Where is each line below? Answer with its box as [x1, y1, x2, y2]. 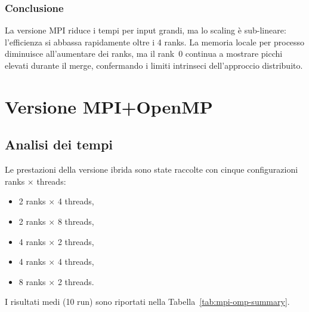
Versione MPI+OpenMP [5, 94, 213, 118]
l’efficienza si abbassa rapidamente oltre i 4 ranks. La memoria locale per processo [5, 35, 305, 48]
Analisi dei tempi [5, 135, 113, 154]
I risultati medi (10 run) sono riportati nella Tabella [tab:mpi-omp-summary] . [5, 295, 290, 308]
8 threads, [57, 215, 94, 227]
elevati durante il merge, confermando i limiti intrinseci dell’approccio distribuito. [5, 59, 303, 71]
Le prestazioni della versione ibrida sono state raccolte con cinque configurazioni [5, 163, 298, 176]
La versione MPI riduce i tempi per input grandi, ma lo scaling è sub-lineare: [5, 24, 286, 36]
